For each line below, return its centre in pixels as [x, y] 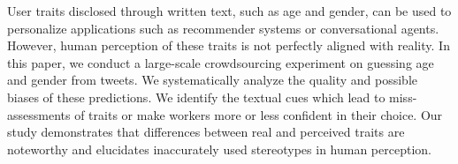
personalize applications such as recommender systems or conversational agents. [223, 28]
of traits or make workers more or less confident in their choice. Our [259, 114]
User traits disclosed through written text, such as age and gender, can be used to [229, 11]
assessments [39, 114]
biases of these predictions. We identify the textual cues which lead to [196, 97]
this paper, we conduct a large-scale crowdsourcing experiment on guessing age [221, 62]
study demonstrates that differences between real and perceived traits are [206, 132]
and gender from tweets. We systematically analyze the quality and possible [213, 80]
